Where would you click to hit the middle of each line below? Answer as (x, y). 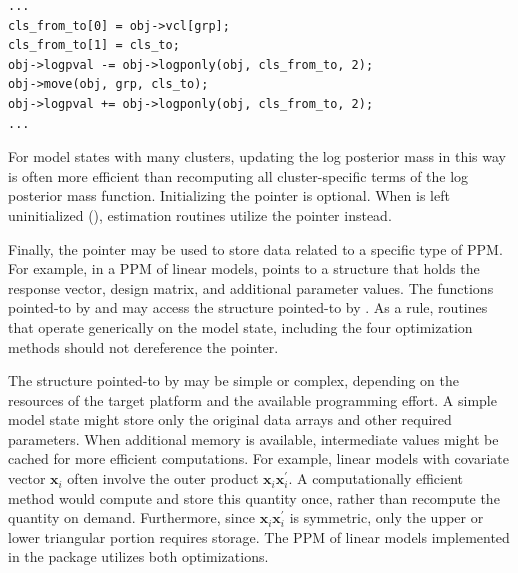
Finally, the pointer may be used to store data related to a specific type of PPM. (255, 248)
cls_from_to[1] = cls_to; (94, 45)
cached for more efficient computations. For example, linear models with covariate (259, 458)
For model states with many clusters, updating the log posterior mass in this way (257, 156)
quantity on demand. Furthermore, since (131, 517)
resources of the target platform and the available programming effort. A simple (252, 399)
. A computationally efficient (376, 478)
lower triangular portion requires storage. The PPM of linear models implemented (259, 536)
